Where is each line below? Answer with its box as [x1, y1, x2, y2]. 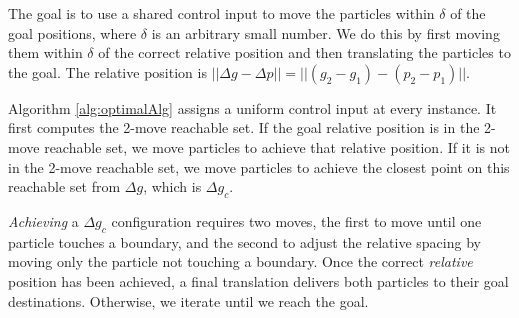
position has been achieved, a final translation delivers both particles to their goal [8, 270, 509, 291]
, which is [143, 176, 202, 197]
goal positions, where [8, 22, 137, 43]
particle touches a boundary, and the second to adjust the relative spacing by [8, 231, 481, 252]
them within [8, 42, 83, 63]
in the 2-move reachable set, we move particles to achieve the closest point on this [8, 156, 510, 177]
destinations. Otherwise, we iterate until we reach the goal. [8, 290, 369, 311]
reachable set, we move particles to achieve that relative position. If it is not [44, 136, 511, 157]
